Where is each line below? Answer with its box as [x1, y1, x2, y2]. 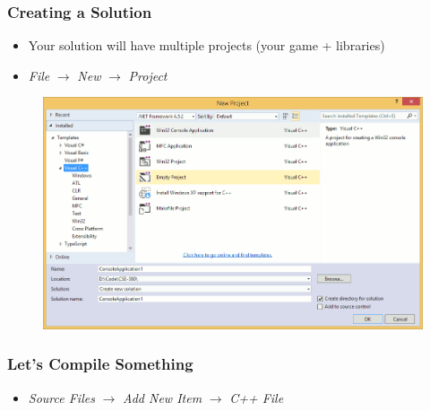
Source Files [28, 388, 95, 407]
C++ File [229, 388, 284, 407]
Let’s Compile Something [7, 353, 193, 375]
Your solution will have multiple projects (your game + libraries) [28, 36, 385, 55]
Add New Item [122, 388, 202, 407]
